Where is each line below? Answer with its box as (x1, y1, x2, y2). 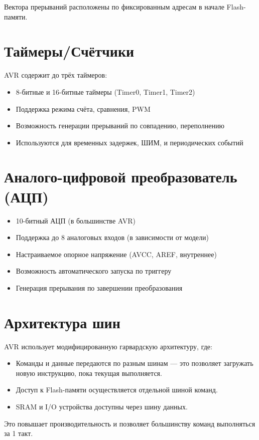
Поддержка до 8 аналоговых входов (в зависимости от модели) (16, 232, 209, 243)
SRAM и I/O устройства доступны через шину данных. (16, 401, 188, 412)
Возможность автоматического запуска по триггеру (16, 266, 172, 276)
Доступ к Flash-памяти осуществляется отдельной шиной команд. (16, 384, 218, 395)
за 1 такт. (4, 428, 33, 438)
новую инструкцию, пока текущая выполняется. (16, 367, 162, 378)
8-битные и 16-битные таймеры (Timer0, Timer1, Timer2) (16, 86, 195, 97)
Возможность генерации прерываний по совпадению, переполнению (16, 120, 224, 131)
